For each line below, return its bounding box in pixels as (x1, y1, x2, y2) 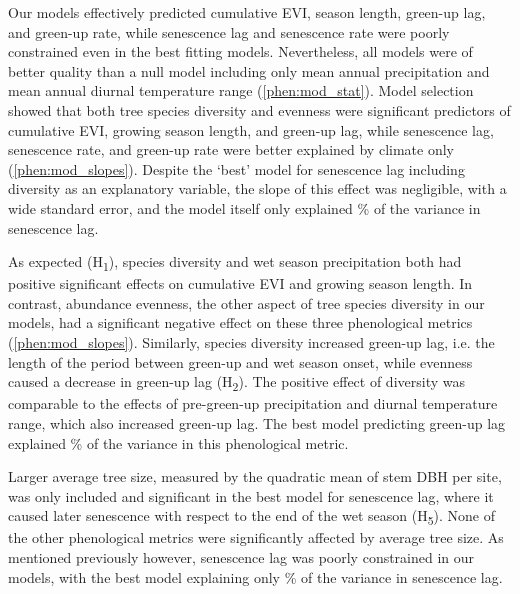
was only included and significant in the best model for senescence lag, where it (8, 485, 494, 506)
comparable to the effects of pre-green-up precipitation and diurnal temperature (8, 393, 498, 414)
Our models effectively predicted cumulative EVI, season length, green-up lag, (8, 2, 486, 22)
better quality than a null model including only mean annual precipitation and (8, 60, 490, 81)
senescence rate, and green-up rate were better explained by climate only (8, 139, 454, 160)
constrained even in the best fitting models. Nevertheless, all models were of (8, 41, 473, 62)
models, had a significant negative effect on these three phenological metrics (8, 312, 473, 333)
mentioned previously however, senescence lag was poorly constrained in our (8, 547, 475, 568)
